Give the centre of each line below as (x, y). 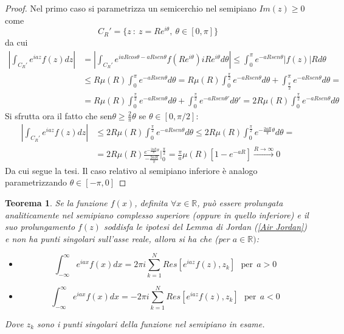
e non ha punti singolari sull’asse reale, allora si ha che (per (117, 238)
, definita (151, 203)
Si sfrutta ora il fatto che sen (59, 115)
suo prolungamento (40, 227)
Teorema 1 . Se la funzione (56, 203)
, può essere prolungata (240, 203)
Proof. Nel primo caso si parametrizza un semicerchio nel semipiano (131, 8)
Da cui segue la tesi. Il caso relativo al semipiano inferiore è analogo (131, 170)
